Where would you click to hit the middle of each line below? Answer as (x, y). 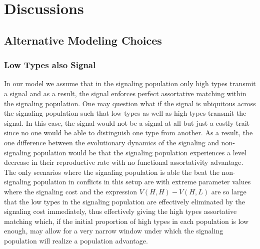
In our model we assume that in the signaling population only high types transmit (130, 83)
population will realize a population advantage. (76, 240)
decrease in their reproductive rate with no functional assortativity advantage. (124, 162)
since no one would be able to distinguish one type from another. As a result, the (128, 133)
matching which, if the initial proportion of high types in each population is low (126, 221)
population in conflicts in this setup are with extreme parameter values (142, 182)
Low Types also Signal (50, 65)
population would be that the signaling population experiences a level (140, 152)
